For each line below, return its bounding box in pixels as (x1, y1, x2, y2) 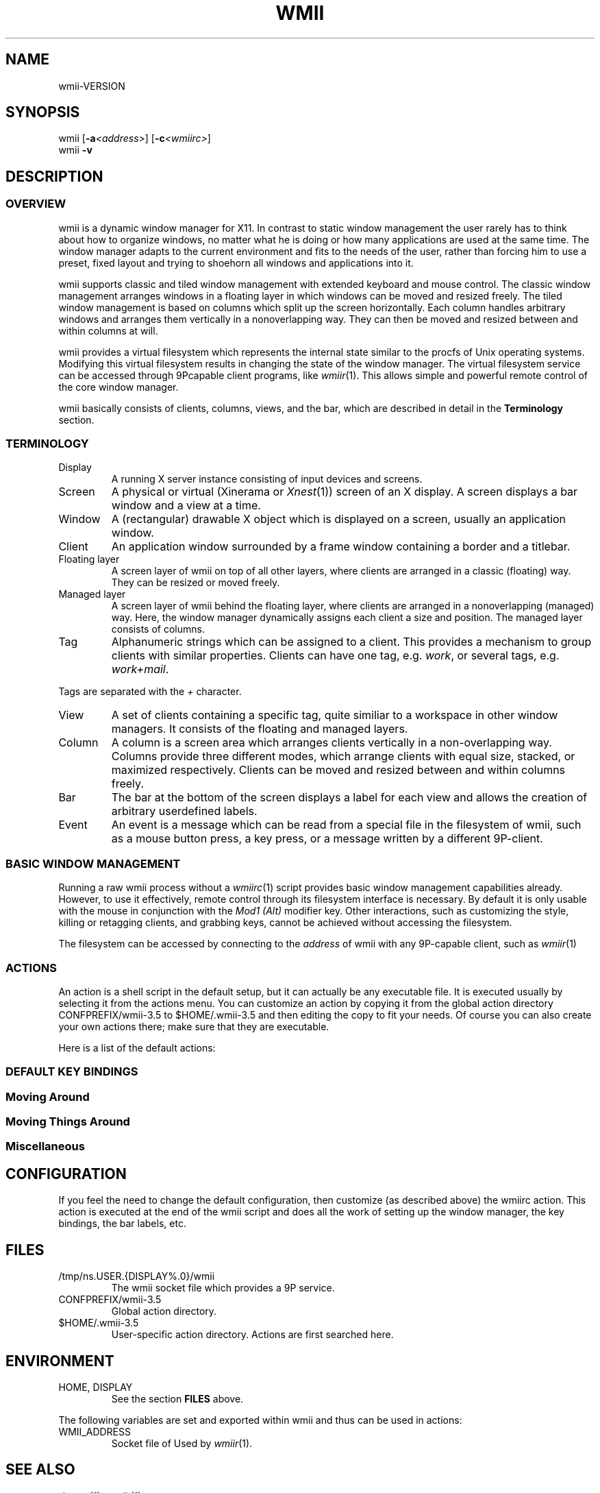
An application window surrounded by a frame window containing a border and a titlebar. (111, 539, 571, 554)
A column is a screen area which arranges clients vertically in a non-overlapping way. (111, 736, 552, 750)
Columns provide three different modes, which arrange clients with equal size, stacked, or (111, 749, 575, 764)
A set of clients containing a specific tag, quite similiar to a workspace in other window (111, 708, 558, 723)
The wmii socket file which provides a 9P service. (111, 1282, 335, 1294)
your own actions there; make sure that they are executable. (58, 1020, 329, 1032)
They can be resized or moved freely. (111, 576, 280, 589)
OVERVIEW (5, 197, 66, 211)
